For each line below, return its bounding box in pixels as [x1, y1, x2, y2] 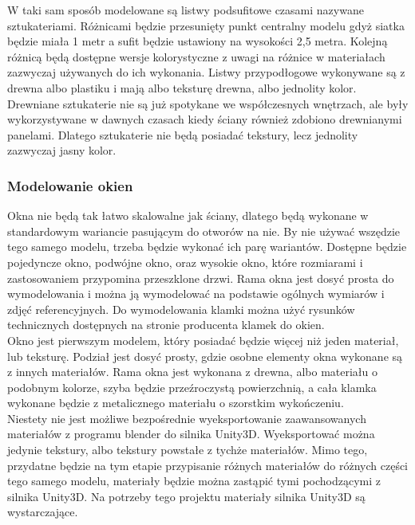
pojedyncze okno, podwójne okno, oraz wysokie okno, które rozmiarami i [7, 253, 363, 270]
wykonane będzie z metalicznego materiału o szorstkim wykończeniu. [7, 394, 344, 411]
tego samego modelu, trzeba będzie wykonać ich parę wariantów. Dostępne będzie [7, 238, 407, 255]
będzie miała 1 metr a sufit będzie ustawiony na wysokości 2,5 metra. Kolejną [7, 33, 388, 49]
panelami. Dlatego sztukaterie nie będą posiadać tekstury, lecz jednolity [7, 126, 358, 143]
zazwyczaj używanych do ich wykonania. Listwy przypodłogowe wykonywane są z [7, 64, 405, 80]
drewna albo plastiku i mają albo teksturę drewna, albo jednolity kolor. [7, 79, 357, 96]
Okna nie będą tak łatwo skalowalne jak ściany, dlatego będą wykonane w [7, 207, 369, 224]
